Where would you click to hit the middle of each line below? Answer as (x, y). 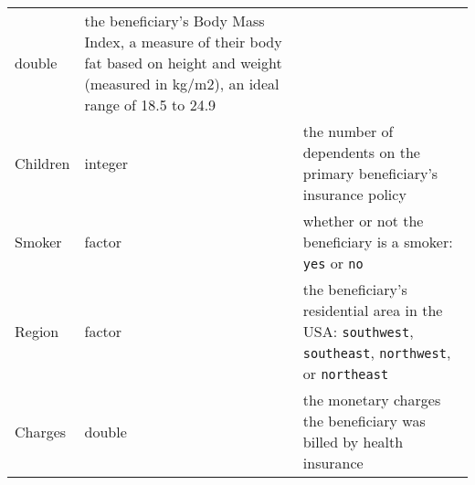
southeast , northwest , (377, 352)
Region (37, 331)
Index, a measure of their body (183, 42)
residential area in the (373, 310)
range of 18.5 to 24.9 (150, 105)
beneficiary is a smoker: (378, 242)
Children (42, 163)
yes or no (333, 263)
